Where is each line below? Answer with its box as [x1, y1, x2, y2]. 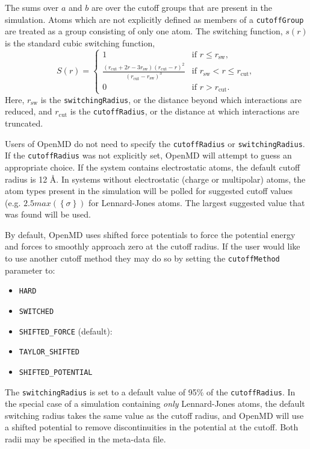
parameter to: [5, 263, 55, 276]
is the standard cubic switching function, [5, 36, 155, 49]
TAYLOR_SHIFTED [19, 348, 80, 357]
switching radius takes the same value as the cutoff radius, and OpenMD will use [5, 409, 304, 421]
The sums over [5, 1, 59, 13]
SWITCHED [19, 307, 54, 316]
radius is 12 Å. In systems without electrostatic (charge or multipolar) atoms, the [5, 172, 306, 185]
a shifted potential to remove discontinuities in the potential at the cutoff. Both [5, 421, 299, 433]
